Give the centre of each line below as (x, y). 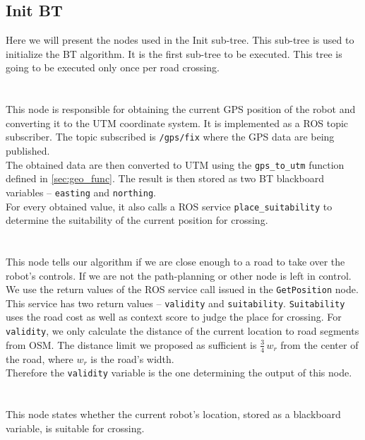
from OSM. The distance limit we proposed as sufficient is (131, 344)
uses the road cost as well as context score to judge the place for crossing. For (174, 317)
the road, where (40, 358)
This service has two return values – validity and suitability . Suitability (175, 303)
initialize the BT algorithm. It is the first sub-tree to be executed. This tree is (174, 53)
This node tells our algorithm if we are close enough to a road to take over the (175, 261)
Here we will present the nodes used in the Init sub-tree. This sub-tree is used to (180, 40)
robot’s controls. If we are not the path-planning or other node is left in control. (179, 275)
